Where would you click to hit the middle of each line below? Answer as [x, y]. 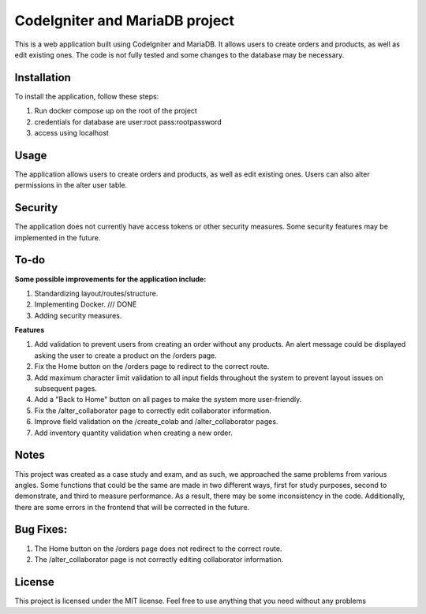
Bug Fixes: [41, 529]
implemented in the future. [58, 237]
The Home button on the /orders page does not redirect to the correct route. [158, 549]
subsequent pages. [66, 389]
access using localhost [72, 133]
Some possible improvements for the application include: [110, 279]
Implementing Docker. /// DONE [86, 304]
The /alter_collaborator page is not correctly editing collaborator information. [159, 559]
